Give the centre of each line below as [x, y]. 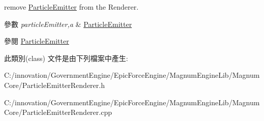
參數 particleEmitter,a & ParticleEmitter [68, 24]
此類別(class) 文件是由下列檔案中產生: [66, 58]
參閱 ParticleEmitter [37, 41]
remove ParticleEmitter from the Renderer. [71, 7]
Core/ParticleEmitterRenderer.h [54, 85]
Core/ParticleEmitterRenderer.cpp [58, 112]
